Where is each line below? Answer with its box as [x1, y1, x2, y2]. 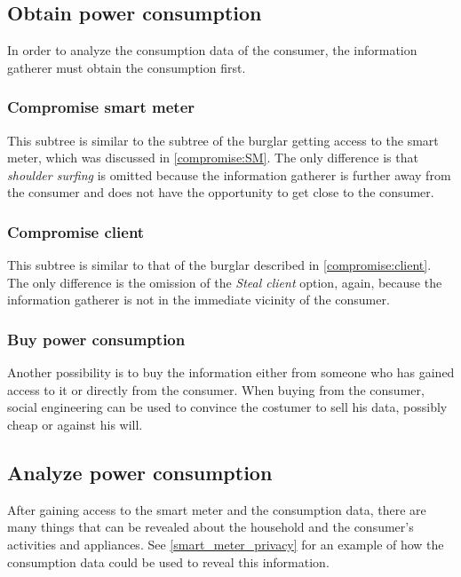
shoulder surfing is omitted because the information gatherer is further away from [7, 165, 451, 184]
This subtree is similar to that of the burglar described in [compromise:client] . [7, 256, 432, 274]
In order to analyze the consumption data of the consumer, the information [7, 41, 417, 59]
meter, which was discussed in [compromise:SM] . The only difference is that [7, 148, 418, 167]
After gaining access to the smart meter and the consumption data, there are [7, 500, 426, 518]
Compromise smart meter [7, 96, 195, 118]
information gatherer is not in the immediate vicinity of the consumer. [7, 290, 390, 309]
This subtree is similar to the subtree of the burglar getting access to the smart [7, 130, 439, 149]
